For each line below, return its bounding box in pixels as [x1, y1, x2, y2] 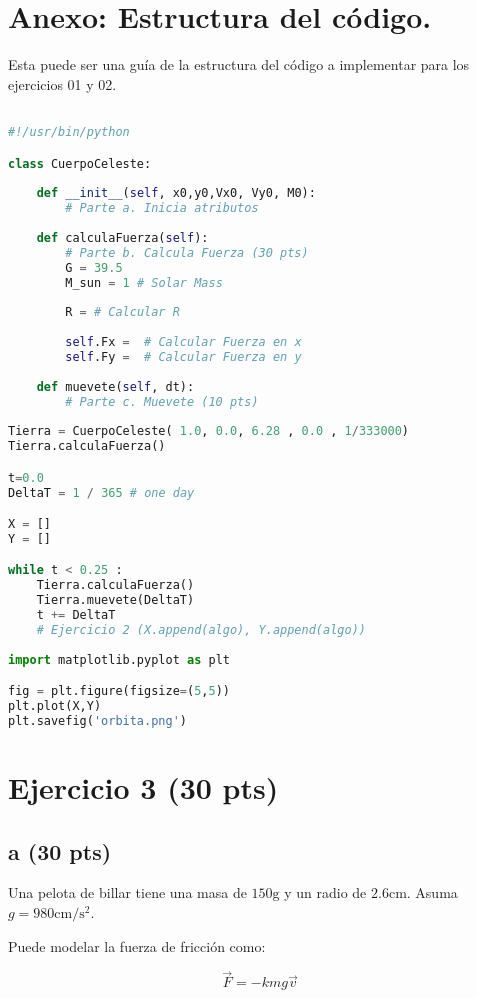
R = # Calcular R [65, 305, 180, 320]
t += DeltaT [36, 608, 116, 623]
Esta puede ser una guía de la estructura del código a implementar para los [8, 54, 470, 75]
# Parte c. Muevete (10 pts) [65, 394, 259, 409]
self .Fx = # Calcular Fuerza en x [65, 335, 302, 349]
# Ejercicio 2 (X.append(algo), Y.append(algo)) [36, 622, 366, 637]
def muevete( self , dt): [36, 379, 195, 394]
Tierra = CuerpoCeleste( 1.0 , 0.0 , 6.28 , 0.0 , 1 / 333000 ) [8, 424, 410, 439]
